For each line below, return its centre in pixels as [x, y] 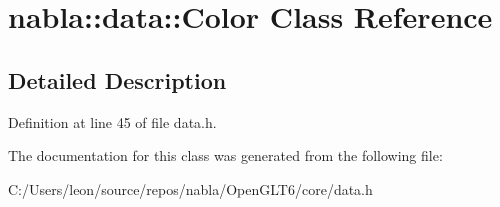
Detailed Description [117, 79]
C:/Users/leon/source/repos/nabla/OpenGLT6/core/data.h [190, 188]
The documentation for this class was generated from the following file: [225, 155]
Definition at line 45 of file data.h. [112, 121]
